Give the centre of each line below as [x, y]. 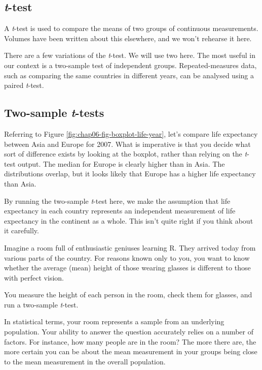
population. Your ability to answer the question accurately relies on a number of [129, 332]
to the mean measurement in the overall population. [85, 361]
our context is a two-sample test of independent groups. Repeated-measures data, [130, 65]
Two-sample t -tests [54, 113]
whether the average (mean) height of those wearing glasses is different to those [127, 268]
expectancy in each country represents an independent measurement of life [120, 211]
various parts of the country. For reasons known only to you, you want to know [127, 257]
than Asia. [20, 183]
